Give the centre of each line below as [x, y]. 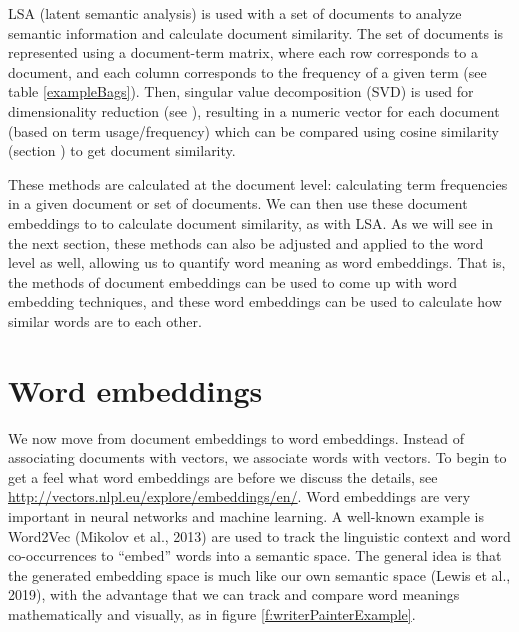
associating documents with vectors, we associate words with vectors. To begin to [257, 457]
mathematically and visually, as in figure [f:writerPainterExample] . [212, 613]
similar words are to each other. [105, 320]
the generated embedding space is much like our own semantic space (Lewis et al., [259, 574]
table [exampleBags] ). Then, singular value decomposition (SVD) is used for [241, 91]
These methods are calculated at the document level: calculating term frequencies [258, 183]
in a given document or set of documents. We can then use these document [238, 203]
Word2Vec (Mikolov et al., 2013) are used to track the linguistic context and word [259, 535]
